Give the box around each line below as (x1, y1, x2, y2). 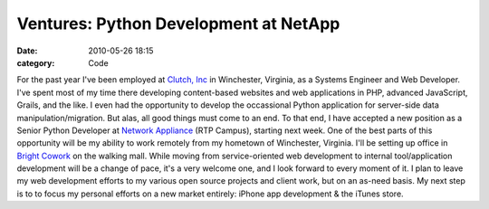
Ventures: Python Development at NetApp (16, 14, 340, 33)
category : (16, 57, 55, 68)
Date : (16, 45, 38, 56)
